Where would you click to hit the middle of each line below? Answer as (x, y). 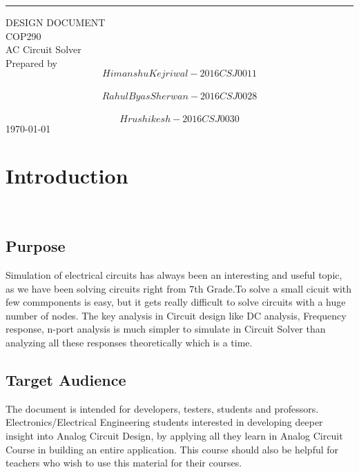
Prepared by (31, 62)
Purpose (36, 246)
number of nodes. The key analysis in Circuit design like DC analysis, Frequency (176, 315)
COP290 (23, 36)
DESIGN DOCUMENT (56, 22)
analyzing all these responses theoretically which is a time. (129, 343)
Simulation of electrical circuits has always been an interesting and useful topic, (174, 275)
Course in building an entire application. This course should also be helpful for (172, 449)
